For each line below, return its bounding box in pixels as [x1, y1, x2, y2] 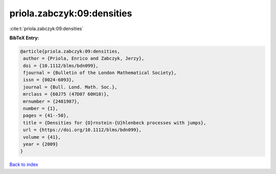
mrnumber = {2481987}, [23, 98, 80, 104]
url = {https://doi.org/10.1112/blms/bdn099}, [23, 127, 142, 133]
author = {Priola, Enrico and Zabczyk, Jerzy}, [23, 56, 145, 61]
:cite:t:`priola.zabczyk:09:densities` [9, 26, 84, 32]
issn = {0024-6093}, [23, 77, 75, 83]
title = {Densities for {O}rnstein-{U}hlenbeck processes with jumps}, [23, 120, 206, 126]
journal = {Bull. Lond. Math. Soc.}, [23, 84, 118, 90]
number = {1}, [23, 106, 58, 112]
